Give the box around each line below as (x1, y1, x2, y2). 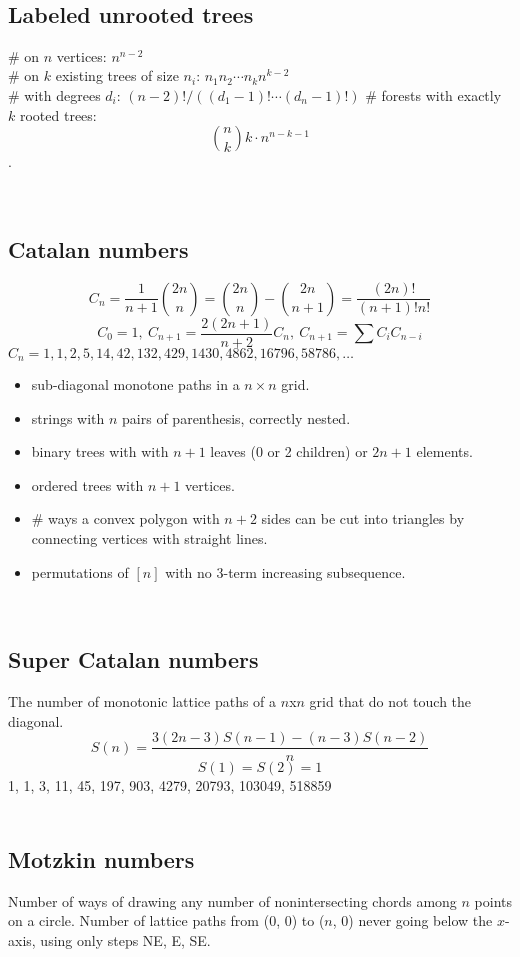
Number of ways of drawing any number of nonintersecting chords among (8, 890, 457, 911)
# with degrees (8, 84, 101, 105)
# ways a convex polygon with (31, 508, 220, 529)
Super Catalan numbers (8, 644, 259, 675)
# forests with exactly (365, 84, 502, 105)
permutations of (31, 561, 129, 582)
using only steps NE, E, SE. (40, 929, 211, 950)
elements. (416, 441, 473, 462)
